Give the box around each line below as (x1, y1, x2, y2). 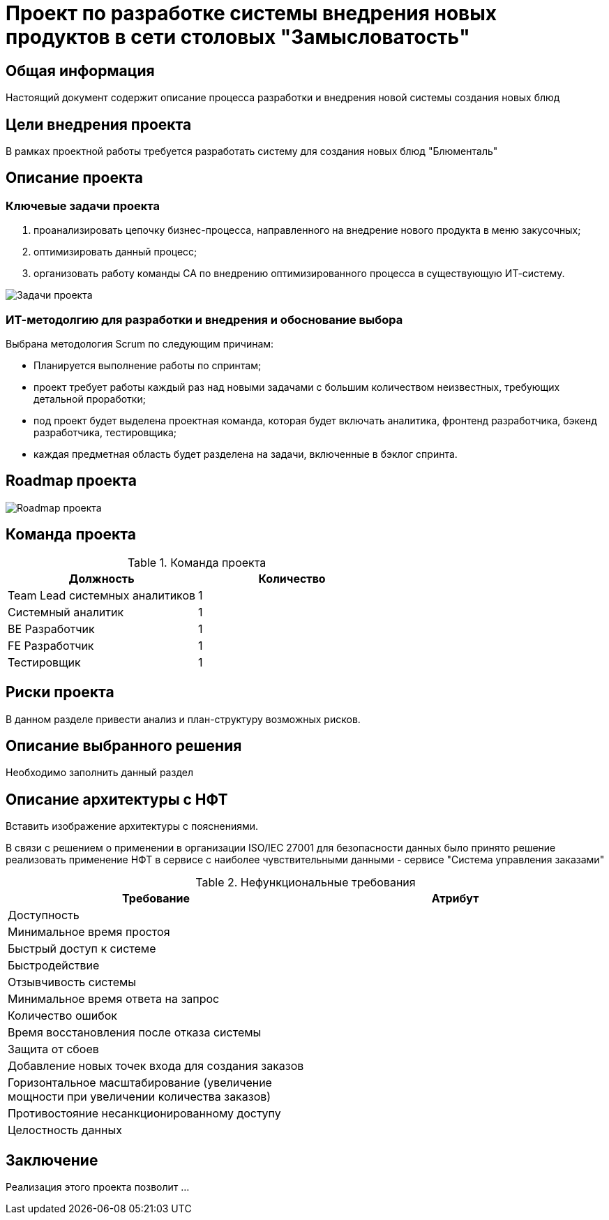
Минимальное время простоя (8, 925, 170, 939)
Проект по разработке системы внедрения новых (6, 1, 497, 25)
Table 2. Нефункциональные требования (195, 875, 416, 890)
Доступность (8, 908, 80, 923)
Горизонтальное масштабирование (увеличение (8, 1076, 272, 1090)
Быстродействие (8, 958, 100, 973)
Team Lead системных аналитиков (8, 588, 196, 602)
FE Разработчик (8, 638, 94, 653)
